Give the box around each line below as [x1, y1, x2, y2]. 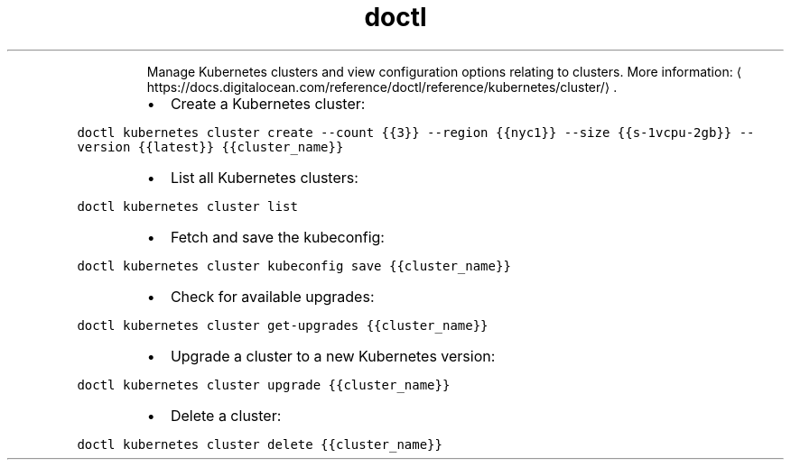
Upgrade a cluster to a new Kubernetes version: [170, 346, 496, 365]
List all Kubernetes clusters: [170, 168, 358, 187]
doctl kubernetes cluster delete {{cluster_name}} [77, 436, 442, 452]
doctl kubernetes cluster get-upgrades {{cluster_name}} [77, 317, 489, 333]
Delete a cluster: [170, 406, 282, 425]
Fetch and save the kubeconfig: [170, 227, 385, 246]
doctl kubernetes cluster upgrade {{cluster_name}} [77, 377, 451, 392]
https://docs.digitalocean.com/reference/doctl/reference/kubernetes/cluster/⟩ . [146, 78, 618, 95]
